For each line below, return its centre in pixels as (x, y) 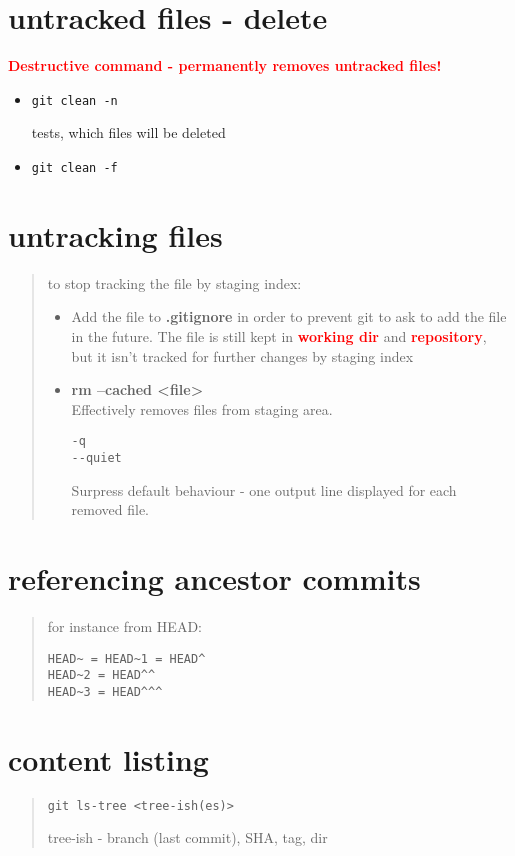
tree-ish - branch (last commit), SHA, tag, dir (187, 837)
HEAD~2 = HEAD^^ (101, 675)
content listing (108, 758)
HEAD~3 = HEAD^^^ (105, 691)
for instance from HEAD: (124, 625)
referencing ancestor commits (214, 578)
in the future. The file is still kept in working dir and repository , (279, 335)
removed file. (110, 509)
